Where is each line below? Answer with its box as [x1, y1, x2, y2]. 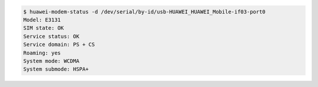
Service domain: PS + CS [23, 41, 95, 48]
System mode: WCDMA [23, 58, 79, 64]
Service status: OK [23, 33, 79, 39]
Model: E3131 [23, 16, 61, 23]
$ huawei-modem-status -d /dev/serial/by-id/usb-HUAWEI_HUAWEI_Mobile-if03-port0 [23, 8, 266, 15]
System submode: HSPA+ [23, 66, 89, 73]
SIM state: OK [23, 25, 64, 32]
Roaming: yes [23, 49, 61, 56]
